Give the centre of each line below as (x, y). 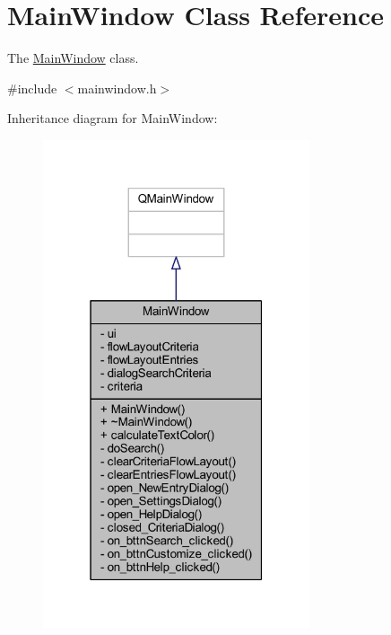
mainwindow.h (117, 88)
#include (32, 88)
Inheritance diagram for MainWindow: (113, 118)
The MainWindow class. (73, 58)
